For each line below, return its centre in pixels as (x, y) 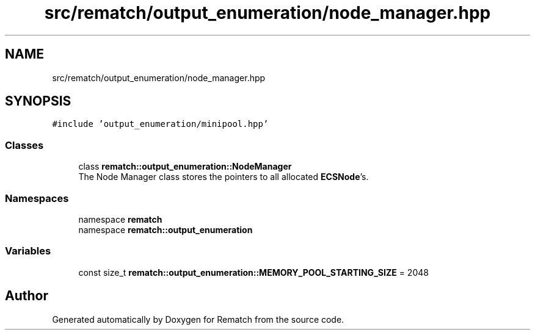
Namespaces (37, 198)
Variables (28, 251)
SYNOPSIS (38, 101)
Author (27, 296)
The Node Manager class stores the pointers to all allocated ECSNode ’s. (224, 177)
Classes (24, 145)
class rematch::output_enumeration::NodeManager (185, 167)
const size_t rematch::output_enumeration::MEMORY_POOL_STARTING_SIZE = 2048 (253, 272)
